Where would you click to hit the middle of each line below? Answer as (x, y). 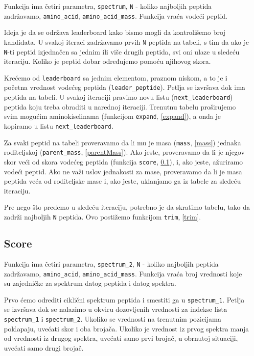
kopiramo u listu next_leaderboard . (59, 126)
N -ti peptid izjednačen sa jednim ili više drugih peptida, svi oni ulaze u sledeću (122, 51)
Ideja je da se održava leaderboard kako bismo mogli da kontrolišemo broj (115, 32)
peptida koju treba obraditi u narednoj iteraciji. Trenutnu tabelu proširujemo (120, 106)
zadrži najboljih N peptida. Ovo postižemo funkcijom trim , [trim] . (103, 217)
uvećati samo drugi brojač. (44, 347)
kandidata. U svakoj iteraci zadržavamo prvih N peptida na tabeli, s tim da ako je (127, 41)
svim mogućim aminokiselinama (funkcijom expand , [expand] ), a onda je (112, 116)
